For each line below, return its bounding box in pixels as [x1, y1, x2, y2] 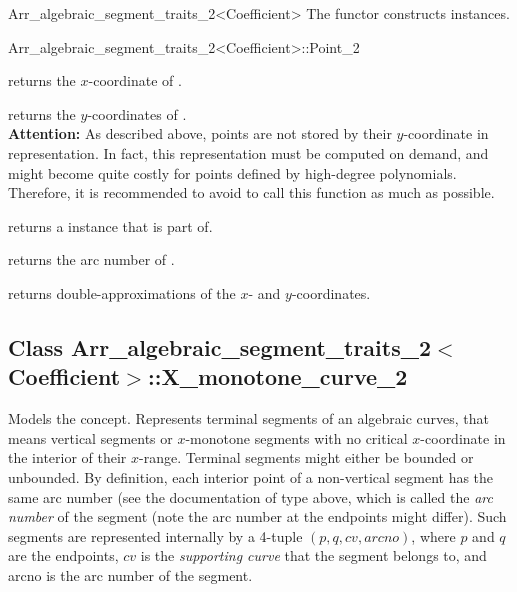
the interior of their [8, 447, 127, 468]
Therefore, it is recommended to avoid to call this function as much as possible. [8, 182, 495, 203]
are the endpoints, [8, 545, 119, 566]
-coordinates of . [87, 103, 187, 124]
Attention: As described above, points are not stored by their [8, 123, 392, 144]
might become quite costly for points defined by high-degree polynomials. [8, 162, 457, 183]
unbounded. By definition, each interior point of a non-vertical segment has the [8, 466, 494, 487]
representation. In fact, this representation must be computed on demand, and [8, 142, 489, 163]
